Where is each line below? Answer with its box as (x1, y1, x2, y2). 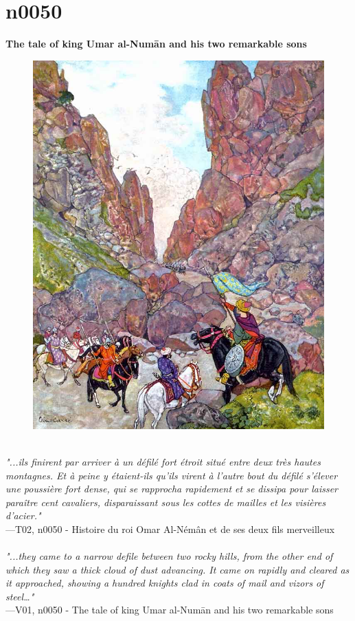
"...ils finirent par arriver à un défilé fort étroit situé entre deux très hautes (5, 454, 321, 468)
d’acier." (5, 508, 41, 523)
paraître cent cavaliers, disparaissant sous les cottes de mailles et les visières (5, 494, 326, 509)
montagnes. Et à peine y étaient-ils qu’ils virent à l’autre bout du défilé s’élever (5, 468, 338, 482)
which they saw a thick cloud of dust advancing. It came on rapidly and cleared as (5, 562, 350, 576)
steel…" (5, 589, 34, 603)
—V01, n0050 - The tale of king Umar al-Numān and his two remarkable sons (5, 602, 334, 617)
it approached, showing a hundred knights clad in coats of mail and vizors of (5, 576, 324, 590)
